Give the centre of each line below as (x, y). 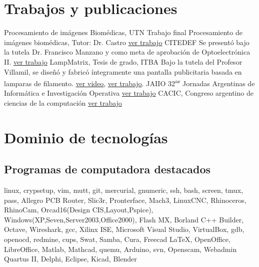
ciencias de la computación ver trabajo (63, 102)
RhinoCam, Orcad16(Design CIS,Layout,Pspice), (79, 210)
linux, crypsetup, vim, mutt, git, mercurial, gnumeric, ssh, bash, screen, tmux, (124, 190)
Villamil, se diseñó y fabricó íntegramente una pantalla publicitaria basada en (123, 71)
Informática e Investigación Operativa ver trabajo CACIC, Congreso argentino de (129, 93)
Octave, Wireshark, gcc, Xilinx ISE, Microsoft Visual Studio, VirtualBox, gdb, (124, 229)
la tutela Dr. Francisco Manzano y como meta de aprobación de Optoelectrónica (127, 52)
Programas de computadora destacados (107, 169)
